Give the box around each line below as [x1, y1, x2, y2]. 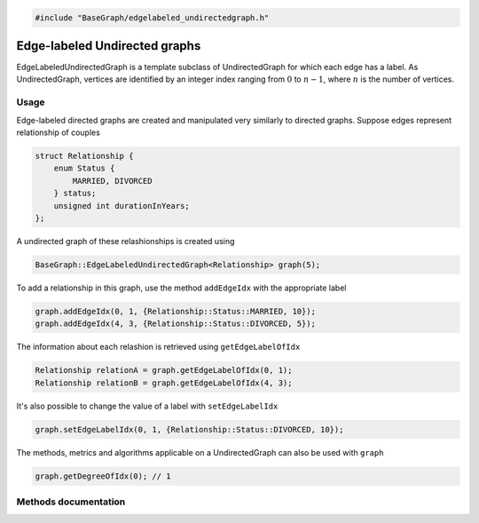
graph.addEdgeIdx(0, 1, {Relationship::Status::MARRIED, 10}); [35, 306, 317, 316]
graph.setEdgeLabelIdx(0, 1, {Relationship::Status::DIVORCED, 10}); [35, 424, 344, 434]
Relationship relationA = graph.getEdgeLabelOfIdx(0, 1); [35, 365, 293, 376]
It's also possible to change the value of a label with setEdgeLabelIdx [16, 400, 279, 411]
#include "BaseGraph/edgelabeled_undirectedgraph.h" [35, 12, 270, 22]
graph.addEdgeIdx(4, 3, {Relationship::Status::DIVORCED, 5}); [35, 319, 317, 329]
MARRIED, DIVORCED [72, 176, 153, 186]
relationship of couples [16, 127, 101, 138]
